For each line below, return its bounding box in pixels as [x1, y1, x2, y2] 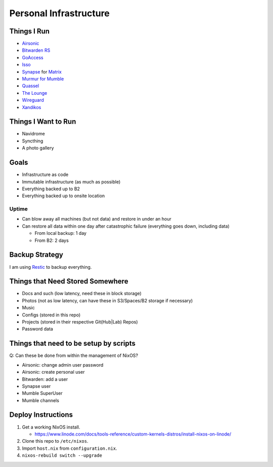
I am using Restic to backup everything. [9, 264, 92, 270]
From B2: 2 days [34, 237, 69, 243]
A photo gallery [22, 145, 54, 151]
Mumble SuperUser [22, 390, 63, 397]
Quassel [22, 83, 39, 89]
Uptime [9, 205, 28, 212]
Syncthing [22, 137, 43, 144]
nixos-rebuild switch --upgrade [22, 453, 102, 458]
